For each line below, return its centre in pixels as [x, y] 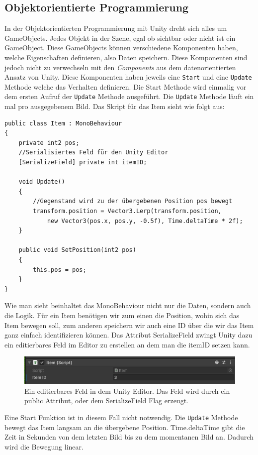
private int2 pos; [49, 143]
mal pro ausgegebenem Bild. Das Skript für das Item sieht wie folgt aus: [115, 106]
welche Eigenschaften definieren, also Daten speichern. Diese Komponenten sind [126, 57]
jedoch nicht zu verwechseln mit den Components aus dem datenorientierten [120, 67]
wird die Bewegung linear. [44, 446]
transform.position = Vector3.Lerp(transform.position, [127, 211]
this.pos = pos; [60, 270]
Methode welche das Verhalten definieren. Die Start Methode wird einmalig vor [126, 86]
